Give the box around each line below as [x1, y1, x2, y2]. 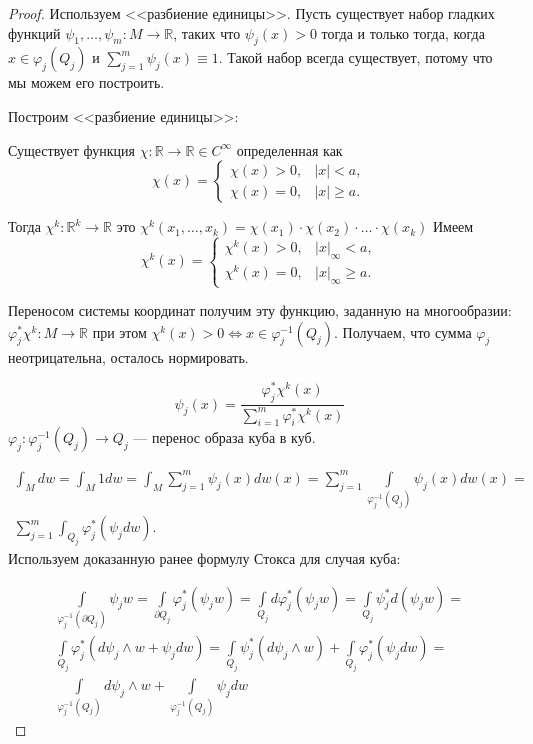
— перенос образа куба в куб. [133, 427, 316, 448]
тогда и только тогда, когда [321, 22, 485, 43]
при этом [92, 321, 147, 342]
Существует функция [8, 139, 136, 160]
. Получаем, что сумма [334, 321, 472, 342]
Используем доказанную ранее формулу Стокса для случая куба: [8, 547, 401, 568]
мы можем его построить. [8, 72, 165, 93]
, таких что [173, 22, 241, 43]
